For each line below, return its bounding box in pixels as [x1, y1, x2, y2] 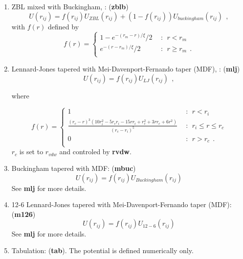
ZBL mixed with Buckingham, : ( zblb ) [11, 1, 129, 11]
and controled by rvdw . [59, 146, 132, 157]
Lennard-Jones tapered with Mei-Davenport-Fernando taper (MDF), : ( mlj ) [11, 63, 240, 73]
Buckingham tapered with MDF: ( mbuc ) [11, 163, 136, 173]
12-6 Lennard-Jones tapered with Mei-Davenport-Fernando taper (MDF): [11, 199, 232, 210]
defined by [48, 21, 79, 31]
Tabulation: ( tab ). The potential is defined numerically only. [11, 245, 194, 255]
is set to [19, 146, 44, 157]
